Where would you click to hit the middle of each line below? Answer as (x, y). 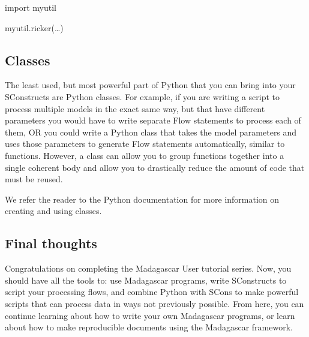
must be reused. (34, 179)
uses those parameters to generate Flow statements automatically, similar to (145, 144)
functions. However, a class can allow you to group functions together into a (145, 155)
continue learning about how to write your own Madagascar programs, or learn (150, 315)
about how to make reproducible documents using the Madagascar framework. (149, 327)
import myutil (31, 7)
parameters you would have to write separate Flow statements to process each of (153, 120)
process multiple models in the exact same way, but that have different (135, 108)
